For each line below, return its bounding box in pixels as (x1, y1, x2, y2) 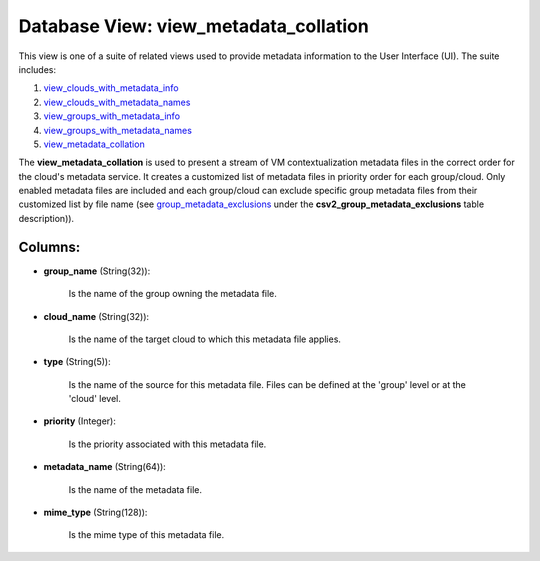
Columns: (18, 238, 81, 255)
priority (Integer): (43, 415, 117, 427)
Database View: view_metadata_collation (18, 15, 369, 37)
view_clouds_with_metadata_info (43, 82, 179, 94)
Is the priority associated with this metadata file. (68, 438, 267, 450)
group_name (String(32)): (43, 265, 151, 277)
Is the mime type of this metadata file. (68, 529, 225, 541)
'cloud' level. (68, 393, 122, 405)
